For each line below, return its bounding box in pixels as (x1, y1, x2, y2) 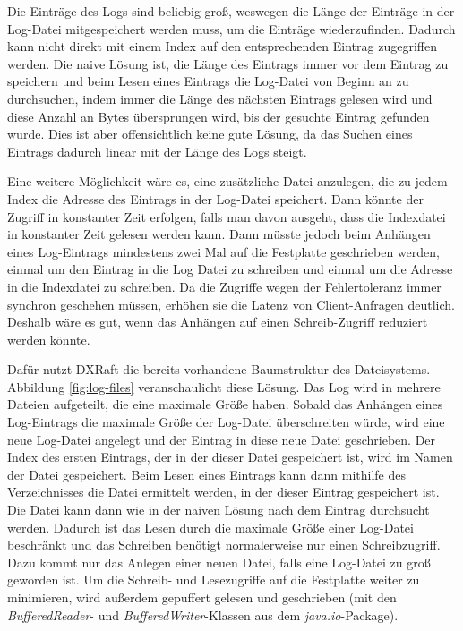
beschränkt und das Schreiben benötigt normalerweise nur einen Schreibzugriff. (7, 535, 441, 554)
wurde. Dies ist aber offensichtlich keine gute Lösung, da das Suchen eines (7, 124, 413, 143)
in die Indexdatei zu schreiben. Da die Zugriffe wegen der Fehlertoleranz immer (7, 277, 442, 295)
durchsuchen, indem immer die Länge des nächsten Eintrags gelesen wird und (7, 89, 433, 107)
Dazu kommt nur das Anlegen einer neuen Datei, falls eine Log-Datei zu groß (7, 552, 431, 571)
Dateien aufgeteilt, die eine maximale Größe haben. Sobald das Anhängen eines (7, 395, 443, 414)
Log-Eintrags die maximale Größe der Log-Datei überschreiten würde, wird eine (7, 413, 445, 431)
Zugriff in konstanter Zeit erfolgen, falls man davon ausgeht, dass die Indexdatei (7, 207, 446, 226)
